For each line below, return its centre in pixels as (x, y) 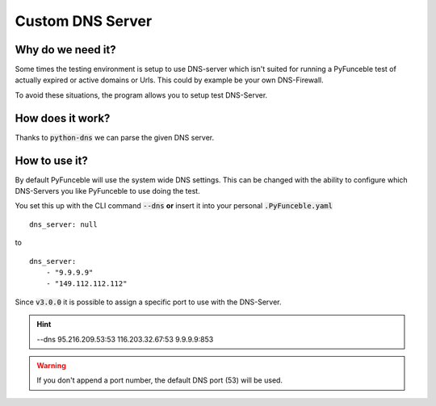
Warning (51, 365)
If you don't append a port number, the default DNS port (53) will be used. (159, 380)
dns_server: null (63, 224)
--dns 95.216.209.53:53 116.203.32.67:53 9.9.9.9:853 (125, 339)
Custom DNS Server (84, 21)
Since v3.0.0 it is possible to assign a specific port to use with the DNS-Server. (148, 302)
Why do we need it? (65, 50)
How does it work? (63, 118)
